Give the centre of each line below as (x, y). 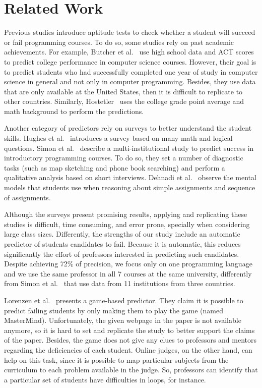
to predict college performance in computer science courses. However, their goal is (130, 61)
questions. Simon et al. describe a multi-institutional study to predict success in (129, 148)
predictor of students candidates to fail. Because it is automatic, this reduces (122, 244)
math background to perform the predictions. (74, 111)
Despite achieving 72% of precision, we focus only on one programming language (128, 264)
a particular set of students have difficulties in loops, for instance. (105, 379)
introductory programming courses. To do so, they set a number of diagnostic (124, 158)
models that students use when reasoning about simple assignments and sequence (130, 187)
